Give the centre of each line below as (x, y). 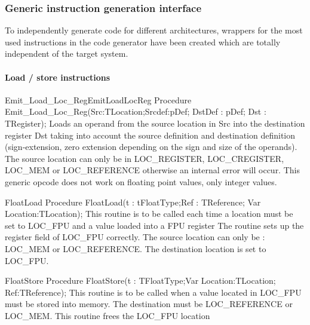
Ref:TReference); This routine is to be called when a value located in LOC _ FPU (153, 292)
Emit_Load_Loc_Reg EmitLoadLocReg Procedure (98, 99)
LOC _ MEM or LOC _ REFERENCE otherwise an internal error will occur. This (152, 170)
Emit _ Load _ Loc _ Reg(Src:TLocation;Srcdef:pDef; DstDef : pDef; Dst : (136, 111)
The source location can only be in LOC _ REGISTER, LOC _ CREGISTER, (145, 158)
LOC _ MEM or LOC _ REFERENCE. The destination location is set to (136, 248)
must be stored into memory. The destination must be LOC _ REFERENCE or (149, 304)
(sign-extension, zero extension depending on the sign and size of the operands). (151, 147)
